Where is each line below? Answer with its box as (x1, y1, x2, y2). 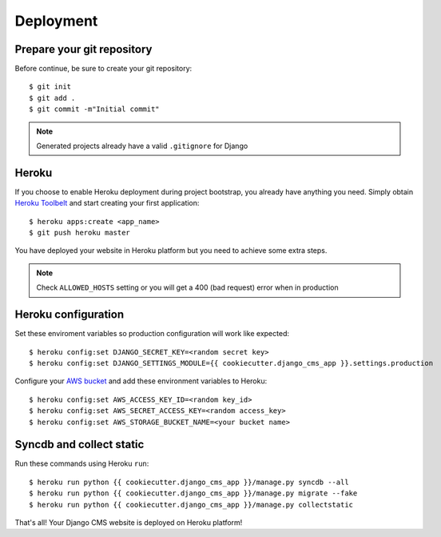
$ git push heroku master (29, 228, 131, 238)
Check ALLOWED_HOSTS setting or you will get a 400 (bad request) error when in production (36, 283, 339, 292)
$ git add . (29, 93, 76, 102)
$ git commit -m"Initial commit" (29, 105, 160, 114)
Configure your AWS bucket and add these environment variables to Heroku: (14, 376, 268, 386)
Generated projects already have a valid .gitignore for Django (36, 141, 248, 151)
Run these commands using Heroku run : (14, 459, 149, 468)
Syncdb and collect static (14, 438, 145, 451)
